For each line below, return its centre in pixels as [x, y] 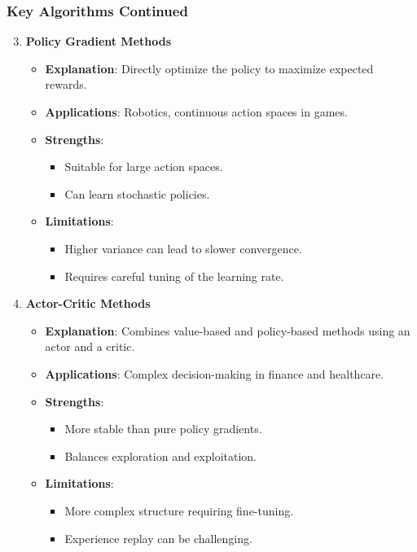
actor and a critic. [90, 346]
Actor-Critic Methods [88, 303]
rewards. [66, 84]
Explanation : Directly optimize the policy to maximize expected [209, 68]
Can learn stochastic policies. [137, 193]
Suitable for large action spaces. [144, 166]
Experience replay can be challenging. [158, 538]
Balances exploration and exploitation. [161, 456]
